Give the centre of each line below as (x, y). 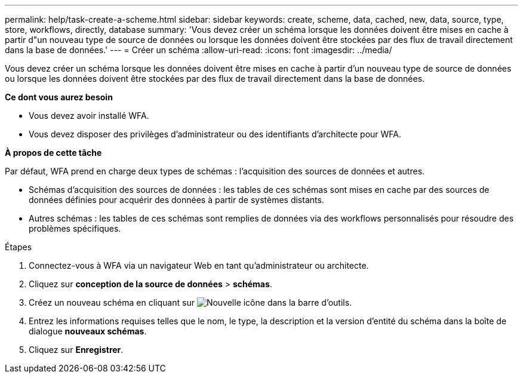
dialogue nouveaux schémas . (88, 331)
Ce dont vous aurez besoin (59, 97)
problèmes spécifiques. (75, 228)
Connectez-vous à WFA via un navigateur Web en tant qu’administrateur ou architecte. (199, 265)
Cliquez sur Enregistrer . (76, 350)
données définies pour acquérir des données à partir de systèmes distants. (176, 200)
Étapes (19, 247)
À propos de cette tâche (53, 153)
